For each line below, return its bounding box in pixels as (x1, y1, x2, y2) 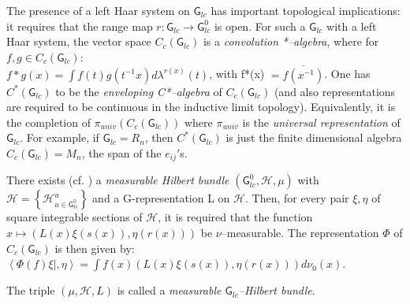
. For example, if (20, 129, 99, 146)
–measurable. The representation (221, 224, 379, 241)
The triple (6, 282, 55, 298)
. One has (324, 65, 371, 82)
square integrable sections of (6, 209, 143, 225)
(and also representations (274, 83, 396, 99)
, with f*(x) (209, 65, 265, 82)
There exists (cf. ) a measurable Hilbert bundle (6, 172, 229, 188)
